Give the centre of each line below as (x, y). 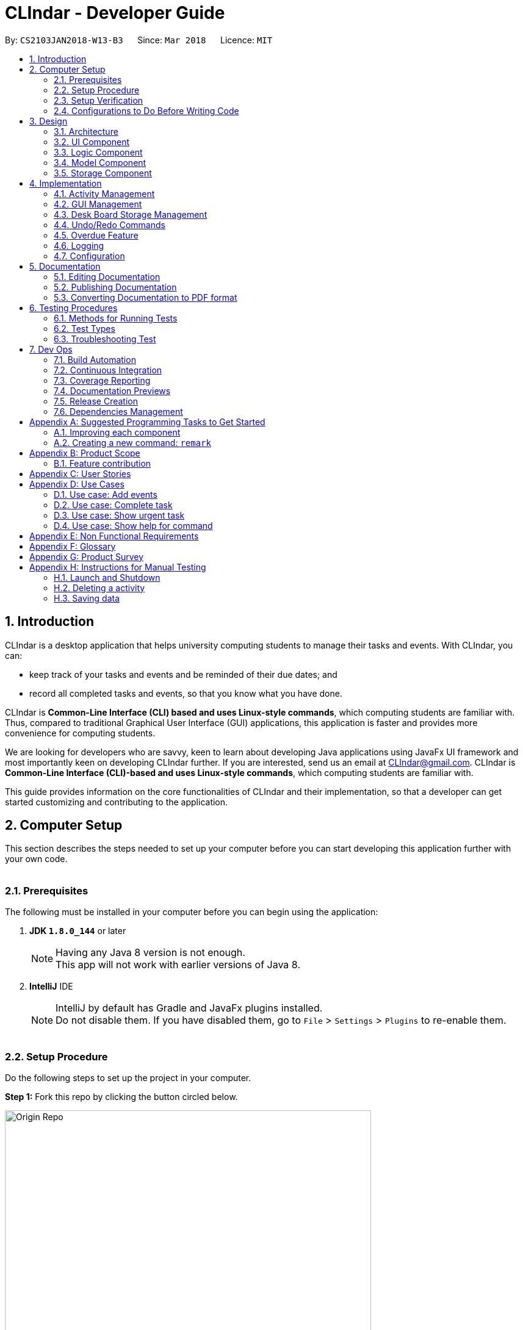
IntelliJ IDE (51, 987)
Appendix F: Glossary (73, 546)
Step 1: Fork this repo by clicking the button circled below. (121, 1096)
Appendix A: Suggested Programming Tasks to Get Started (147, 422)
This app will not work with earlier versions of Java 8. (178, 965)
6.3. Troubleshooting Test (105, 339)
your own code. (36, 859)
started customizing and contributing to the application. (117, 802)
